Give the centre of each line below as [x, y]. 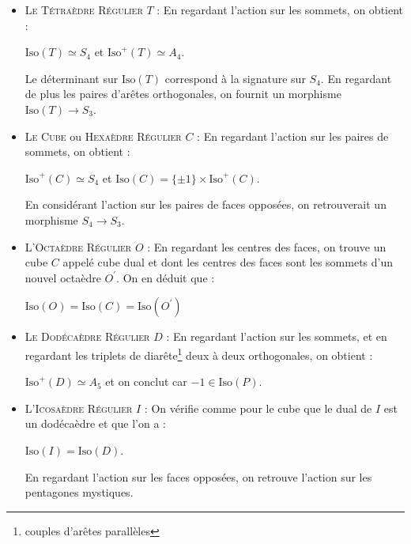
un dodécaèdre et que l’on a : [95, 423]
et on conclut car [146, 382]
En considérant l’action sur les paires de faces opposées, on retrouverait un [205, 204]
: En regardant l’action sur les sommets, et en [277, 336]
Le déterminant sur [72, 78]
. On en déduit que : [166, 277]
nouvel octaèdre [63, 277]
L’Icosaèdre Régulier [79, 408]
